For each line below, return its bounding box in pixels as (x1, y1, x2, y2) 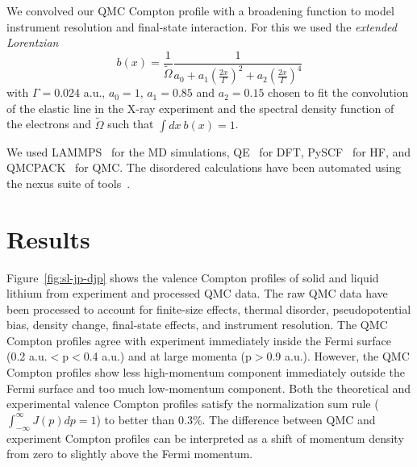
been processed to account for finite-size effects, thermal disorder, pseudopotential (6, 300, 411, 317)
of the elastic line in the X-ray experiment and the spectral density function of (6, 99, 394, 116)
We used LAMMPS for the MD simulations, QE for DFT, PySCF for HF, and (6, 143, 411, 160)
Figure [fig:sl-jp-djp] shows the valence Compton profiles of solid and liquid (6, 269, 379, 286)
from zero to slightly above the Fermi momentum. (6, 445, 253, 462)
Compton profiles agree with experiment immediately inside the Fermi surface (6, 331, 391, 348)
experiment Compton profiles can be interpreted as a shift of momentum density (6, 429, 404, 446)
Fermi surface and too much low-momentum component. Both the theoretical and (6, 379, 411, 396)
